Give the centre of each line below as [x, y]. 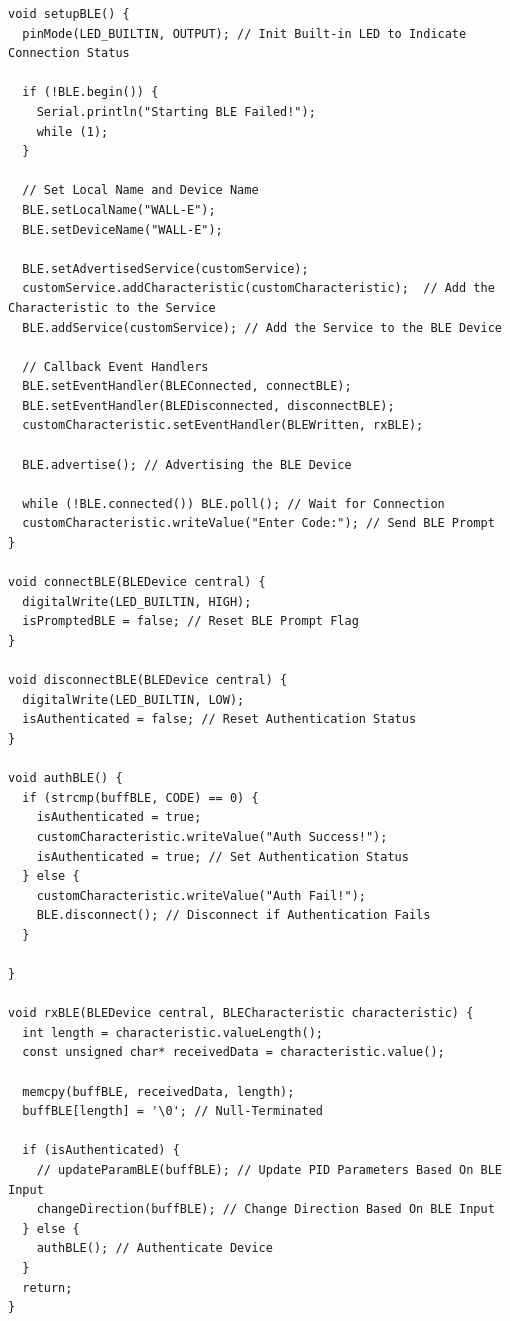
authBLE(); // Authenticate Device [154, 1248]
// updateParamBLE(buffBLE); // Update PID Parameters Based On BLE [269, 1170]
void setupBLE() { [69, 14]
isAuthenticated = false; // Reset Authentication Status [219, 719]
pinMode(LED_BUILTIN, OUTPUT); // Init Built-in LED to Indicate [244, 33]
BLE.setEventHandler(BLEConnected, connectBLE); [187, 386]
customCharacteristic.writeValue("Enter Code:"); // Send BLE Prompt [258, 523]
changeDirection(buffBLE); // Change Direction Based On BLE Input [265, 1209]
